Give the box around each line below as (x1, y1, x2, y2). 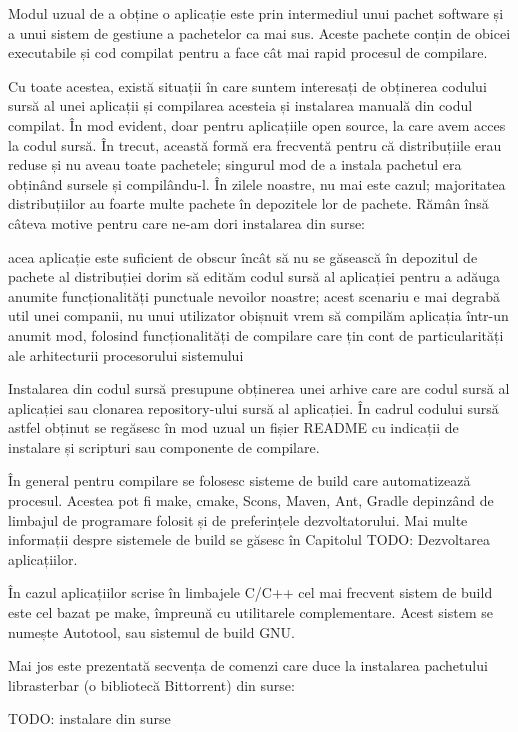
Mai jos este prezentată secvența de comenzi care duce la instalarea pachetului (8, 655, 488, 676)
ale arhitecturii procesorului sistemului (8, 344, 244, 365)
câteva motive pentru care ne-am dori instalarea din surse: (8, 212, 366, 233)
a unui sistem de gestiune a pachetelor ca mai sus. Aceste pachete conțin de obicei (8, 22, 511, 43)
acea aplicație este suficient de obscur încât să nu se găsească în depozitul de (8, 246, 478, 267)
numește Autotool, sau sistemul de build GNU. (8, 621, 296, 642)
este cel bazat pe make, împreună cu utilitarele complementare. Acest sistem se (8, 602, 493, 623)
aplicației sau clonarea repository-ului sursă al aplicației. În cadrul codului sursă (8, 397, 499, 418)
